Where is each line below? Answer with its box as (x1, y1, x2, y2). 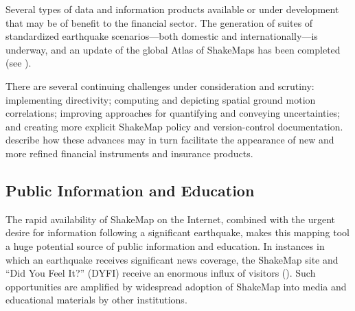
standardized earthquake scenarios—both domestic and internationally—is (5, 29, 318, 43)
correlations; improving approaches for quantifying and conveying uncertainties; (5, 106, 341, 120)
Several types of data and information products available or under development (5, 2, 339, 16)
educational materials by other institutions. (5, 292, 187, 307)
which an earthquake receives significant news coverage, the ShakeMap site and (5, 252, 339, 266)
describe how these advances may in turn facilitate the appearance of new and (5, 133, 334, 147)
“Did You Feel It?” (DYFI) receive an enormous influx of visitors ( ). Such (5, 266, 316, 280)
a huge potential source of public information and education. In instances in (5, 238, 325, 253)
